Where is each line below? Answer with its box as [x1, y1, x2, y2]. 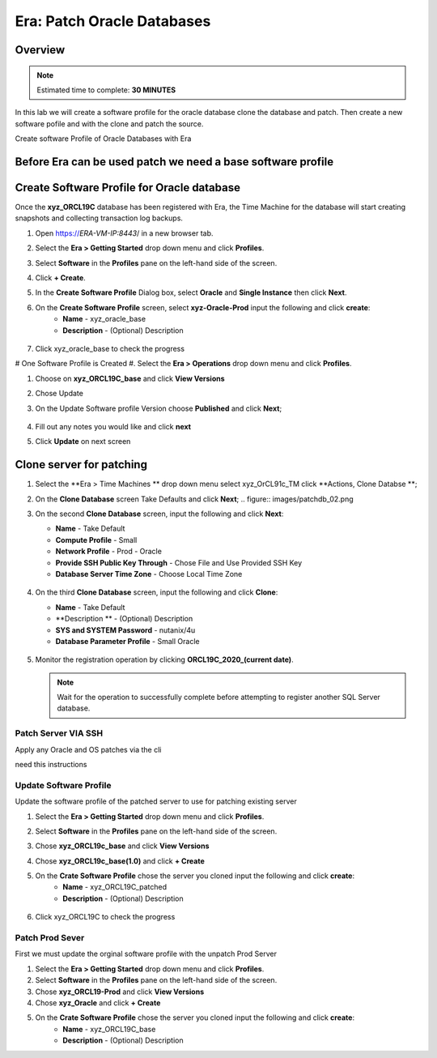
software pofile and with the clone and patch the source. [15, 118, 204, 129]
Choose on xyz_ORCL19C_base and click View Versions [35, 373, 226, 383]
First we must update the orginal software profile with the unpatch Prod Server [15, 949, 277, 959]
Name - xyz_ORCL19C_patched [62, 882, 168, 892]
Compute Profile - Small [55, 535, 138, 544]
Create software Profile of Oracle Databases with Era [15, 134, 192, 143]
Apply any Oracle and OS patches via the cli [15, 744, 162, 754]
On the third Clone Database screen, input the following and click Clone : [35, 587, 278, 597]
